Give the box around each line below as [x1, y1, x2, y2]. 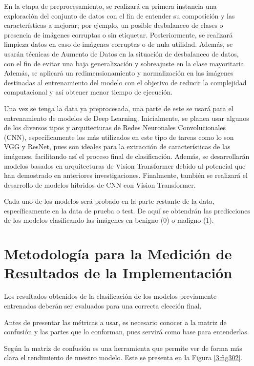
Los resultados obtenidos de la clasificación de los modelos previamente [4, 291, 217, 301]
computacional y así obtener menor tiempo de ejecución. [4, 87, 173, 97]
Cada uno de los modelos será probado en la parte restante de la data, [4, 196, 214, 206]
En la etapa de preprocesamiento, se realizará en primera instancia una [4, 1, 217, 11]
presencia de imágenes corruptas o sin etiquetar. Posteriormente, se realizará [4, 29, 233, 39]
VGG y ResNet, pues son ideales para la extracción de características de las [4, 141, 231, 152]
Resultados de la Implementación [4, 263, 233, 283]
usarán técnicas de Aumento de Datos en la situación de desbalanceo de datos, [4, 48, 239, 58]
